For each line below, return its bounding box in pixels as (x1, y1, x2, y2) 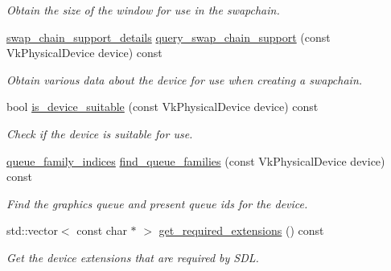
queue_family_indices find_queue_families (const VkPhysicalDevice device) (6, 152, 385, 169)
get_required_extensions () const (158, 222, 324, 239)
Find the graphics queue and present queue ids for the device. (6, 195, 308, 211)
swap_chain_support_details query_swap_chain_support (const (6, 28, 331, 45)
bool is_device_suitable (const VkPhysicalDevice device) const (6, 98, 319, 115)
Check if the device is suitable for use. (6, 125, 193, 142)
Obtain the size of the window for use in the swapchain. (6, 2, 280, 18)
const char (76, 222, 127, 239)
